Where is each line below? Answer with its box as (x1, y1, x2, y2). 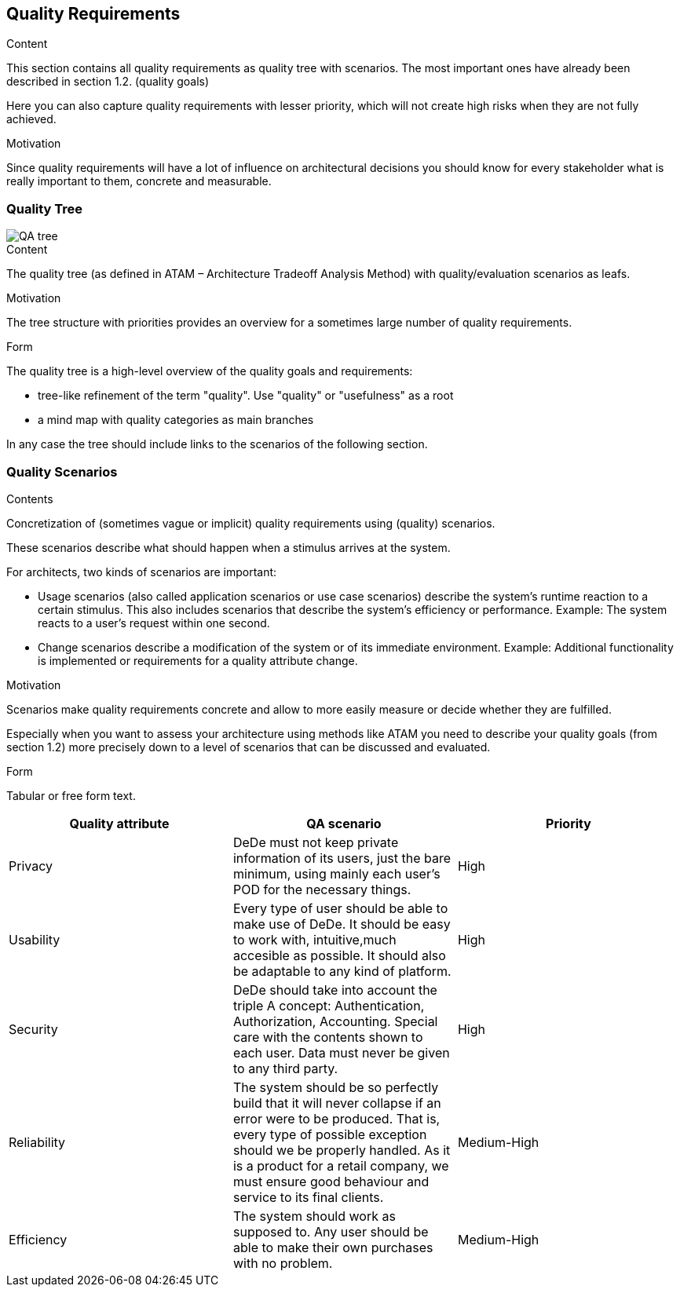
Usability (9, 931, 60, 948)
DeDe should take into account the (232, 981, 437, 998)
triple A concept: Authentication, (232, 997, 425, 1014)
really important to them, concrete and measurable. (6, 174, 272, 188)
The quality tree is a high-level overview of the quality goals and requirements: (6, 364, 413, 378)
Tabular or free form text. (6, 788, 136, 802)
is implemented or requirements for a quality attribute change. (38, 653, 358, 667)
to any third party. (232, 1060, 338, 1076)
